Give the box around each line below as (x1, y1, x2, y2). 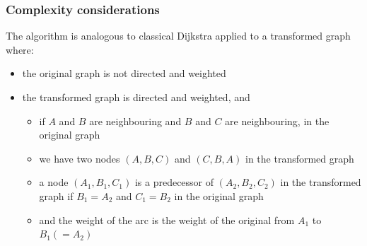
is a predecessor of (134, 175, 214, 189)
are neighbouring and (89, 113, 182, 128)
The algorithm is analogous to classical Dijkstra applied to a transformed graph (6, 28, 351, 43)
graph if (39, 188, 74, 203)
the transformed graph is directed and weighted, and (22, 90, 250, 104)
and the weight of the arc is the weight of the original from (39, 212, 295, 227)
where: (6, 42, 34, 57)
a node (39, 175, 69, 189)
